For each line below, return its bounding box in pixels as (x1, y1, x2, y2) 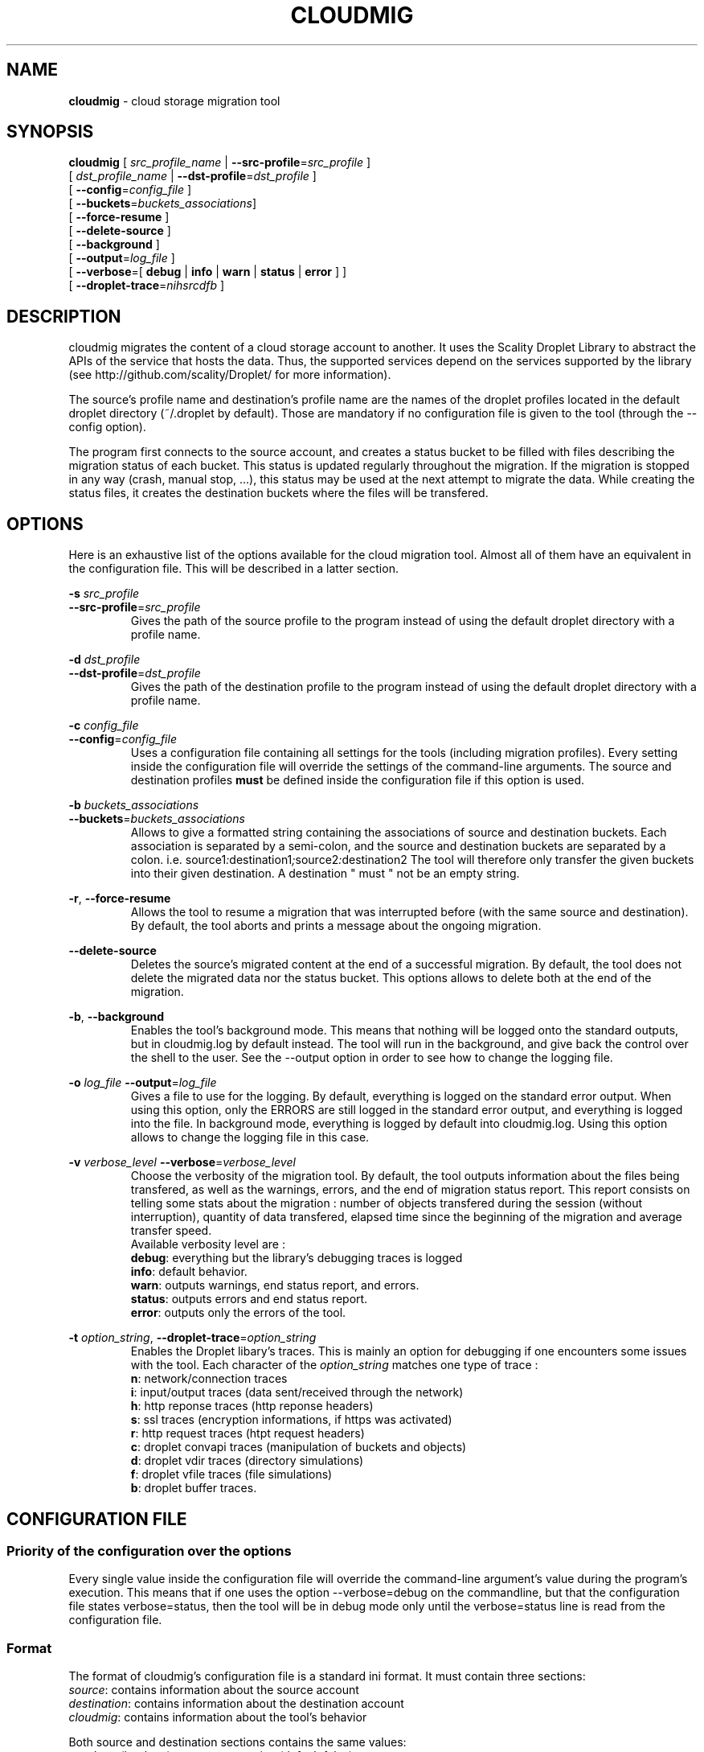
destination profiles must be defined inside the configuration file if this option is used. (130, 773, 585, 788)
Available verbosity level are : (130, 1237, 285, 1252)
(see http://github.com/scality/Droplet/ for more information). (68, 368, 391, 382)
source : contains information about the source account (68, 1683, 359, 1697)
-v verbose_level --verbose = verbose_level (68, 1155, 296, 1170)
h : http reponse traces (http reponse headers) (130, 1399, 374, 1413)
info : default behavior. (130, 1265, 248, 1279)
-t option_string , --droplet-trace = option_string (68, 1330, 317, 1345)
